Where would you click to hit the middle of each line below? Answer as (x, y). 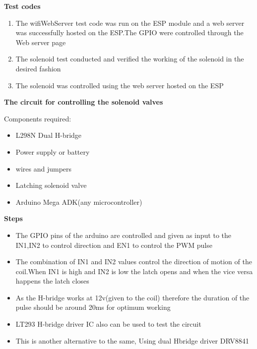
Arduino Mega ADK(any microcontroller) (79, 202)
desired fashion (38, 68)
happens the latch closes (52, 281)
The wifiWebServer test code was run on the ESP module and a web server (130, 23)
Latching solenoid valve (51, 185)
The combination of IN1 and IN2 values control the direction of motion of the (134, 262)
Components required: (38, 118)
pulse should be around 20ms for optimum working (93, 307)
